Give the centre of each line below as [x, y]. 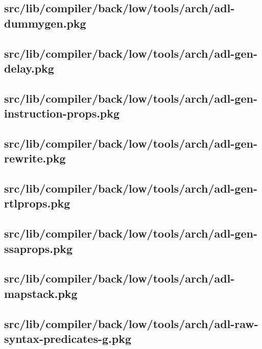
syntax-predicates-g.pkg [68, 338]
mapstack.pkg [41, 293]
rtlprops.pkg [37, 203]
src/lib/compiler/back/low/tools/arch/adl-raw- [131, 323]
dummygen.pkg [45, 23]
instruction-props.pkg [62, 113]
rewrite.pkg [35, 158]
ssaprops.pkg [39, 248]
